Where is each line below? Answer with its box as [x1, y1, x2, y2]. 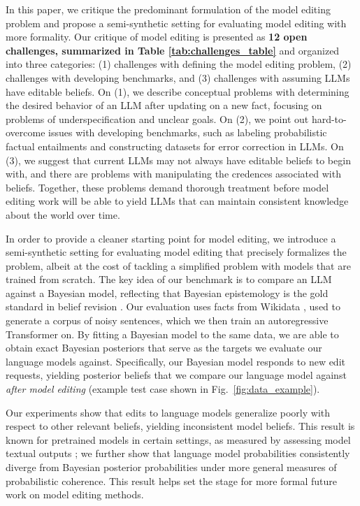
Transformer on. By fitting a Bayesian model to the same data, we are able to [6, 326, 339, 341]
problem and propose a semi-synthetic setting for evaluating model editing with [6, 15, 347, 30]
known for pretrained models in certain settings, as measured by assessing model [6, 432, 351, 447]
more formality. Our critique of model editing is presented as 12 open [6, 29, 308, 44]
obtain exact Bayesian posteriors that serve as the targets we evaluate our [6, 340, 322, 355]
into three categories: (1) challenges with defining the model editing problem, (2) [6, 57, 352, 71]
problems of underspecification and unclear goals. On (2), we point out [6, 111, 309, 126]
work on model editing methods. [6, 487, 144, 502]
